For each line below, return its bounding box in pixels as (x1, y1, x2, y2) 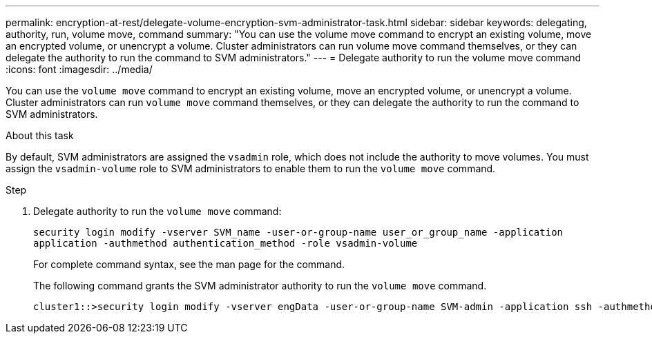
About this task (6, 130, 74, 141)
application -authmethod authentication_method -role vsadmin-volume (33, 238, 418, 249)
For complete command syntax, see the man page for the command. (33, 258, 345, 270)
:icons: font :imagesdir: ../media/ (6, 63, 153, 75)
